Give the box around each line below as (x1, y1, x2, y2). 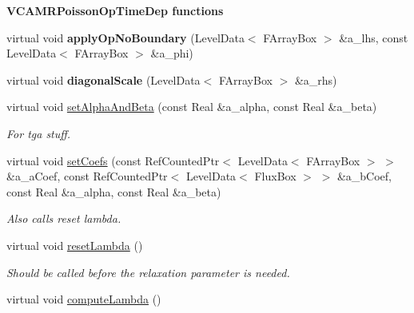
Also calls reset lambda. (6, 210, 121, 227)
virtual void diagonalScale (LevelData (6, 71, 201, 88)
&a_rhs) (294, 71, 337, 88)
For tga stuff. (6, 125, 71, 141)
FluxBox (254, 168, 297, 184)
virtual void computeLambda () (6, 291, 161, 307)
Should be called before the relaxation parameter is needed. (6, 263, 290, 280)
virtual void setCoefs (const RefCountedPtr (6, 152, 220, 168)
